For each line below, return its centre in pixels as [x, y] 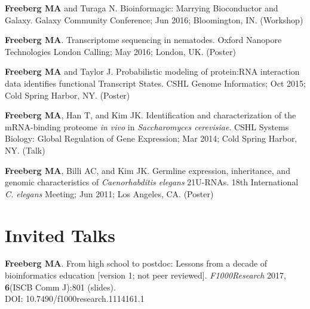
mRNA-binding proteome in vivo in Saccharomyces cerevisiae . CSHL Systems [147, 126]
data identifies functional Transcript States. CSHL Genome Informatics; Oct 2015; [155, 83]
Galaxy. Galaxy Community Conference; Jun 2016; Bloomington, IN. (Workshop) [154, 19]
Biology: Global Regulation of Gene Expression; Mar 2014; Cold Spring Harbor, [151, 138]
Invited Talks [60, 235]
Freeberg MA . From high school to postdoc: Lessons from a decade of [136, 263]
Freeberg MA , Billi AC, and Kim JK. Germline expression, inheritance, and [148, 170]
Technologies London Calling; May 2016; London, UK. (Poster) [120, 51]
